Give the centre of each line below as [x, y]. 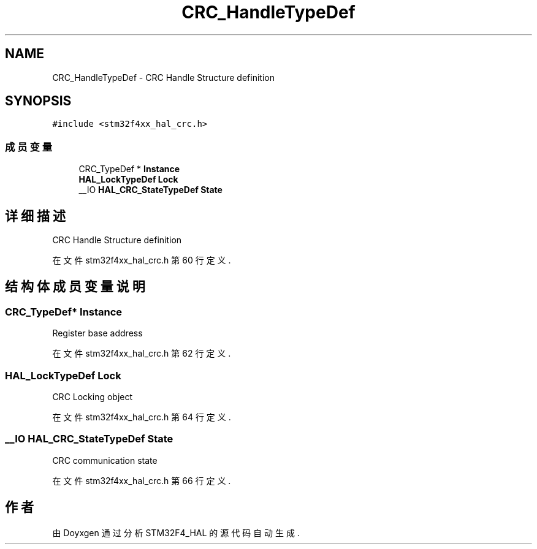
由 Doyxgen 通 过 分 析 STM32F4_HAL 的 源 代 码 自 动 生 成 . [176, 532]
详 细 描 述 [35, 216]
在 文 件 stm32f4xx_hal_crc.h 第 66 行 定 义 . [142, 480]
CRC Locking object [93, 397]
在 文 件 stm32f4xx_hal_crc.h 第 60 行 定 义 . [142, 260]
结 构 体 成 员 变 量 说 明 [75, 287]
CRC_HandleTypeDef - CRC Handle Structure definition [163, 77]
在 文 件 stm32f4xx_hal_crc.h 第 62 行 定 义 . [142, 354]
